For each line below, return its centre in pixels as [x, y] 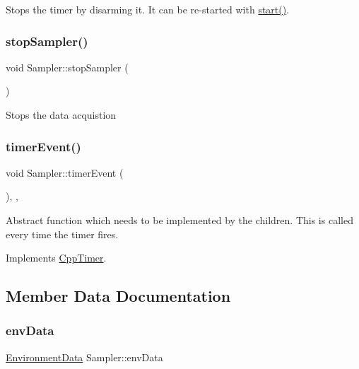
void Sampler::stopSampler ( [67, 67]
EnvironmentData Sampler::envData [84, 357]
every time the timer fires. [62, 234]
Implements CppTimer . [56, 258]
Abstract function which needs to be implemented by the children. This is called [179, 220]
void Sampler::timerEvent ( [65, 172]
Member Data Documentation [118, 296]
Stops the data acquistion [61, 115]
